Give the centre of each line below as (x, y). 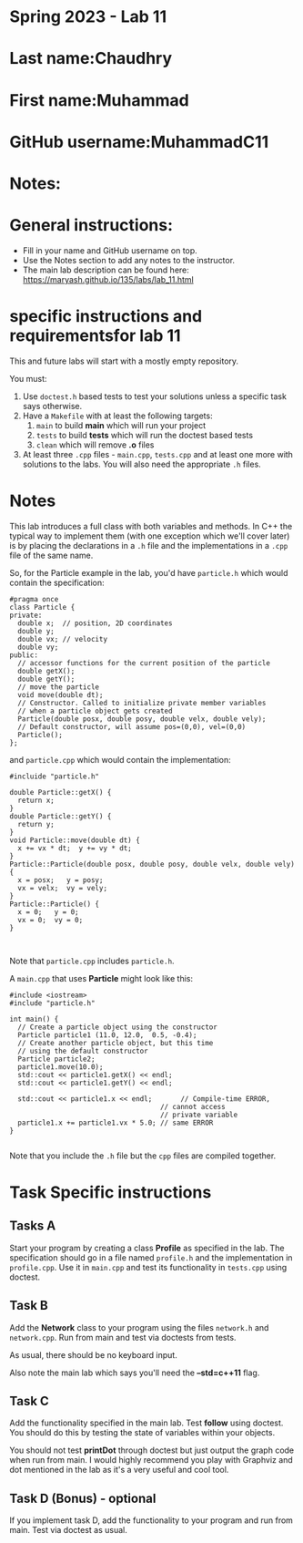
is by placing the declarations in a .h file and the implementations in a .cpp (149, 545)
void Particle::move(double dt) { (75, 840)
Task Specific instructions (111, 1192)
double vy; (38, 647)
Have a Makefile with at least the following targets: (117, 416)
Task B (29, 1306)
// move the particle (59, 687)
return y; (36, 824)
